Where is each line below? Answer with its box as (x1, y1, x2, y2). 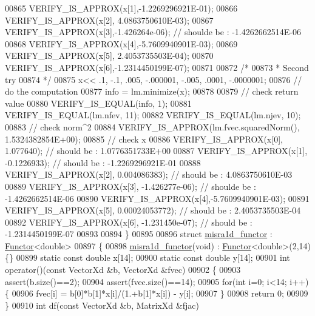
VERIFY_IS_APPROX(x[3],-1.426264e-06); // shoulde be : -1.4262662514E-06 (5, 25, 301, 38)
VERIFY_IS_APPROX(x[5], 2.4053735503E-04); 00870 (5, 49, 214, 62)
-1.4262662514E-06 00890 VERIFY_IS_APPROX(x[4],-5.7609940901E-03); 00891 (5, 192, 310, 204)
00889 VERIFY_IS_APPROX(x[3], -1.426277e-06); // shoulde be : (5, 180, 256, 192)
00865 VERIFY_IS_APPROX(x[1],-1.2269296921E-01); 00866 (5, 2, 238, 14)
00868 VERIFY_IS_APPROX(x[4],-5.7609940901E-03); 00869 (5, 37, 238, 50)
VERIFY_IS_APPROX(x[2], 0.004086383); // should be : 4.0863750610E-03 (5, 168, 293, 181)
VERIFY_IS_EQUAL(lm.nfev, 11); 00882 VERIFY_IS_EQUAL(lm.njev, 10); (5, 109, 301, 121)
